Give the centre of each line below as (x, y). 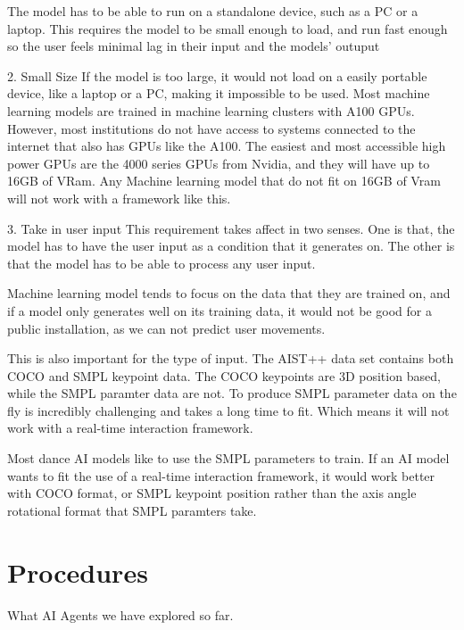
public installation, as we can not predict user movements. (166, 328)
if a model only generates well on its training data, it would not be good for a (220, 310)
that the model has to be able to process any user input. (162, 263)
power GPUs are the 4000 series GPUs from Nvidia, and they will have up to (219, 163)
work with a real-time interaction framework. (130, 428)
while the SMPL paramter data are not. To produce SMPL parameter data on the (232, 393)
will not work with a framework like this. (119, 198)
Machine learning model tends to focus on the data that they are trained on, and (229, 293)
